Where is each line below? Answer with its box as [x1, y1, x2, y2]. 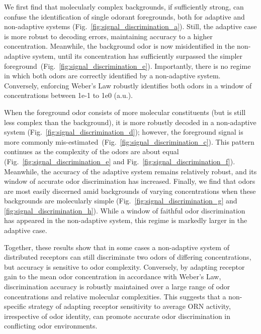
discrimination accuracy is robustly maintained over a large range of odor [4, 281, 230, 292]
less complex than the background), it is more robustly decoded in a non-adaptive [4, 117, 256, 127]
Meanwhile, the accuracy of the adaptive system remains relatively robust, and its [4, 166, 257, 176]
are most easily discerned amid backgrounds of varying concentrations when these [4, 185, 256, 196]
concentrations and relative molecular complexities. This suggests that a [4, 291, 226, 301]
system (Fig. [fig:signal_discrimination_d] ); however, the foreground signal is [4, 127, 243, 137]
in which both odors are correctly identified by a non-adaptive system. [4, 70, 221, 81]
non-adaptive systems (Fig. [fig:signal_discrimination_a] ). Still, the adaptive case [4, 21, 257, 32]
